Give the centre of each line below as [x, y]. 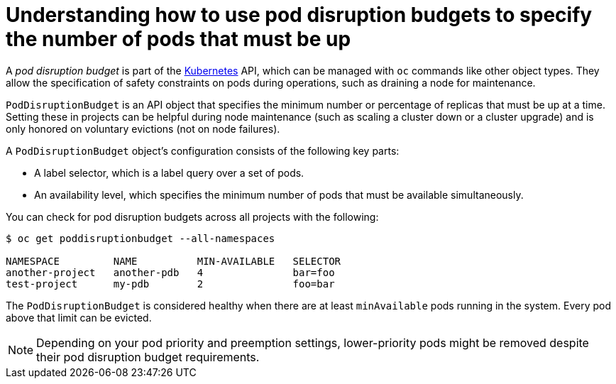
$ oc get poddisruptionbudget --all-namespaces [141, 238]
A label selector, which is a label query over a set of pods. [169, 172]
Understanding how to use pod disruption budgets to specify [299, 15]
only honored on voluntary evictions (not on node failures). [143, 128]
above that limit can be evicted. [79, 317]
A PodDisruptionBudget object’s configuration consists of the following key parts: [203, 150]
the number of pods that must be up [178, 39]
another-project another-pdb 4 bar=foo [170, 272]
